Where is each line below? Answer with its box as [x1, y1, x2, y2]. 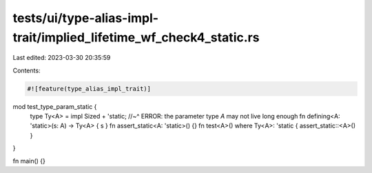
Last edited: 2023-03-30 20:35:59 [12, 54, 111, 62]
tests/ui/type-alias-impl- [12, 10, 158, 26]
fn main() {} [12, 156, 46, 165]
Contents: [12, 66, 41, 74]
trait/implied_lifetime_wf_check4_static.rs [12, 30, 260, 45]
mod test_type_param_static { [12, 102, 97, 110]
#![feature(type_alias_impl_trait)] [27, 85, 152, 92]
